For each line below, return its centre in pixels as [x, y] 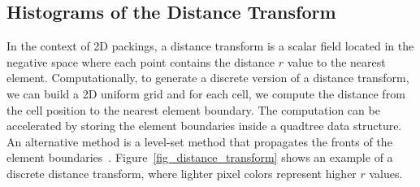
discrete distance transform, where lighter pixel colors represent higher [182, 173]
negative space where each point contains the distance [141, 61]
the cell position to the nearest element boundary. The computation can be [193, 109]
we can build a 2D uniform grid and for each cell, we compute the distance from [206, 93]
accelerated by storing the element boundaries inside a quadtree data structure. [204, 126]
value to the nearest [336, 61]
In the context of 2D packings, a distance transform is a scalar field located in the [210, 46]
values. [386, 173]
